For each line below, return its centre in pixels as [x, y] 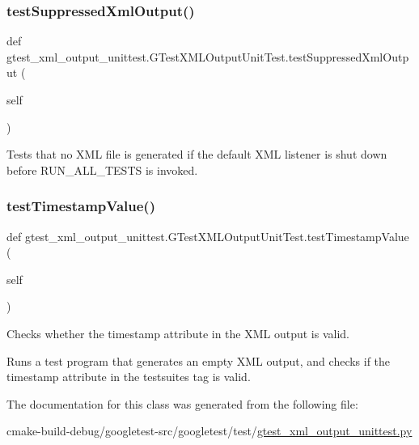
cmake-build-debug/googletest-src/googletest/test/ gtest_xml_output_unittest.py [209, 431]
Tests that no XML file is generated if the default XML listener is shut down [197, 154]
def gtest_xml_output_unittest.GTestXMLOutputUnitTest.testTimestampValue [208, 236]
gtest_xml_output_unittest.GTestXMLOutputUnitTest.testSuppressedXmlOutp [208, 56]
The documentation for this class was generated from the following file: [182, 403]
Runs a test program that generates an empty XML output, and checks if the [199, 360]
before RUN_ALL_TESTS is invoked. [102, 170]
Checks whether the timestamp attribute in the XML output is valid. [178, 333]
